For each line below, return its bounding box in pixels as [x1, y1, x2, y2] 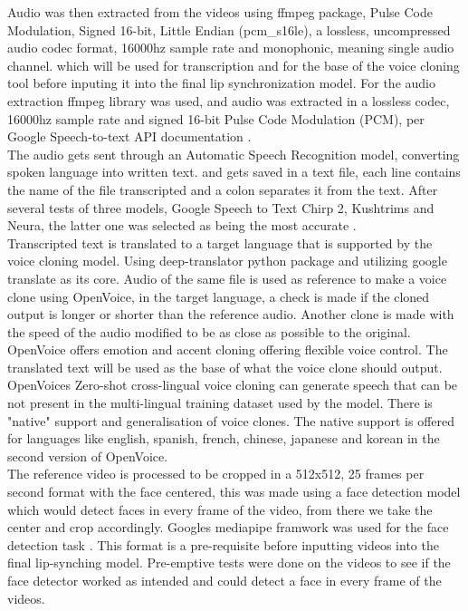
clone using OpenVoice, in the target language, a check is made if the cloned [7, 286, 430, 305]
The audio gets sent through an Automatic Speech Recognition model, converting [7, 144, 460, 163]
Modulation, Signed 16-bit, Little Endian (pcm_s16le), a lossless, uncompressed [7, 20, 451, 39]
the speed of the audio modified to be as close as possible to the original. [7, 322, 411, 341]
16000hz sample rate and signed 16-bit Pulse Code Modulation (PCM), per [7, 109, 425, 128]
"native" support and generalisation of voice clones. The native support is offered [7, 411, 455, 430]
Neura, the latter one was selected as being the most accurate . [7, 216, 357, 235]
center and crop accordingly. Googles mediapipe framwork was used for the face [7, 518, 449, 537]
